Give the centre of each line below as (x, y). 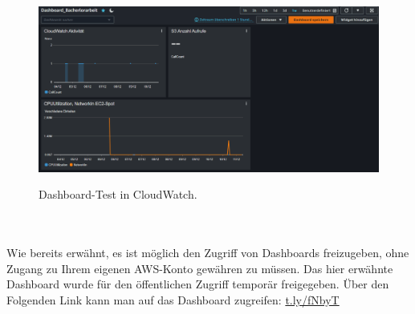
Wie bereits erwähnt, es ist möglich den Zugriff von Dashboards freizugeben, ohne (208, 252)
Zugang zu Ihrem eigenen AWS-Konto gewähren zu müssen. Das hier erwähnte (200, 268)
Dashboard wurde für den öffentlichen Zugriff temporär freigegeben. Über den (198, 284)
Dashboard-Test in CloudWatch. (118, 194)
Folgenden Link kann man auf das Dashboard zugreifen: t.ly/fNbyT (173, 299)
